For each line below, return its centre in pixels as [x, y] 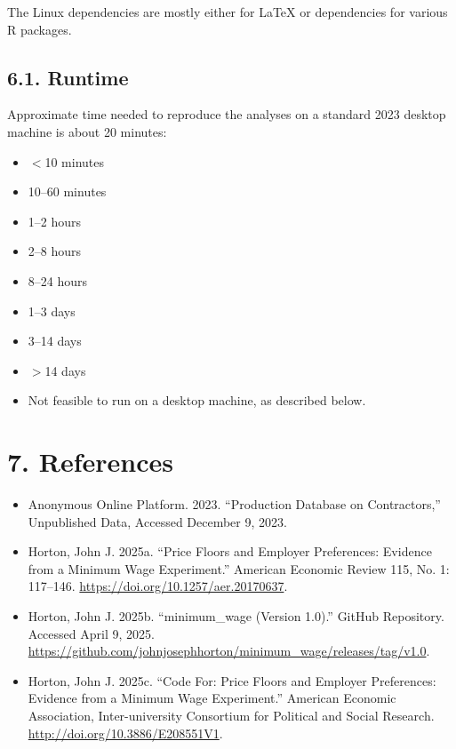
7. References [90, 462]
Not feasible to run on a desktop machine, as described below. [197, 400]
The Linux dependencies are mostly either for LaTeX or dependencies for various [228, 12]
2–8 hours [55, 251]
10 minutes [75, 161]
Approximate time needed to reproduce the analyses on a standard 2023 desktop [227, 114]
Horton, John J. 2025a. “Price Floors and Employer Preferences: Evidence [230, 551]
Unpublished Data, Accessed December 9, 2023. [157, 521]
